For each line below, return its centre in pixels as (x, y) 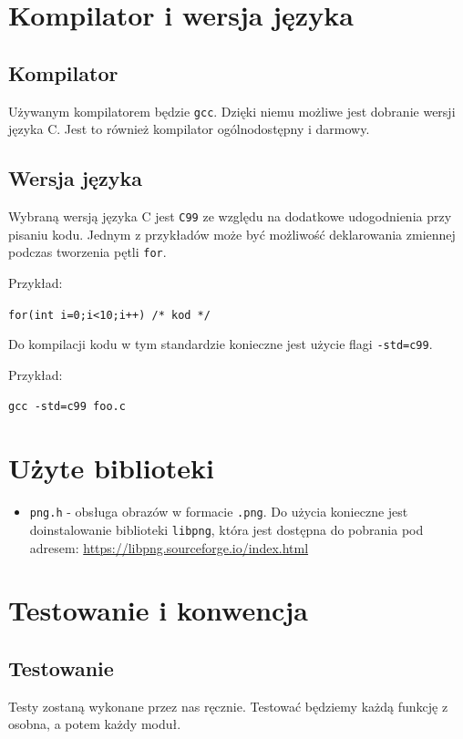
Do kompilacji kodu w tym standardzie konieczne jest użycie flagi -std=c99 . (221, 344)
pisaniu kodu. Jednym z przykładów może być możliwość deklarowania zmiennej (232, 234)
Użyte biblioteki (111, 468)
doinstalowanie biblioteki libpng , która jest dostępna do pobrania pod (226, 529)
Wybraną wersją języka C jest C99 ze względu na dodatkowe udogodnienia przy (230, 216)
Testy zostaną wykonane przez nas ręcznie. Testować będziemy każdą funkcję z (228, 706)
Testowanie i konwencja (158, 610)
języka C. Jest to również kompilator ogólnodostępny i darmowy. (189, 129)
